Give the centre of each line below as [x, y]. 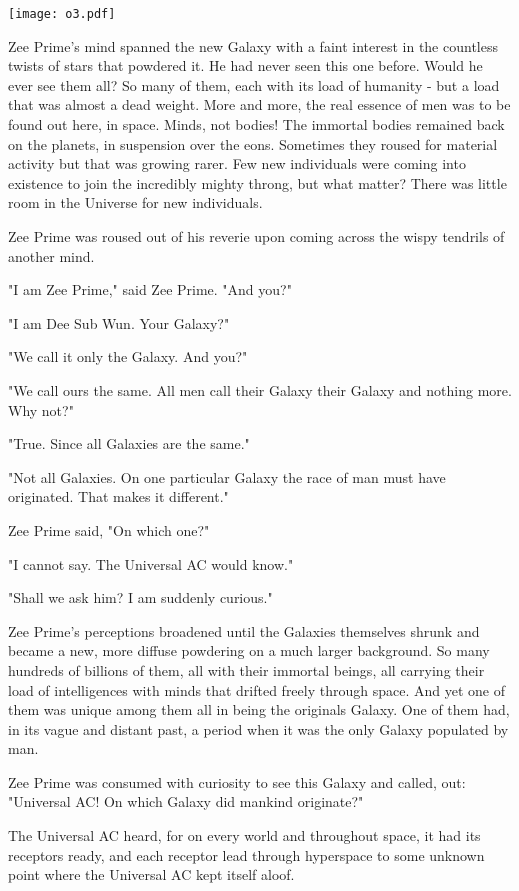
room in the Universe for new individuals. [135, 202]
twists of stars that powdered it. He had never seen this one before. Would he [245, 65]
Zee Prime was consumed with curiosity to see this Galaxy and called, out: [237, 781]
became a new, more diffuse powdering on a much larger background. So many [249, 650]
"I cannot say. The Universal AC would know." [151, 563]
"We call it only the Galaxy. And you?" [128, 356]
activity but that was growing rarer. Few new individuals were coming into [237, 163]
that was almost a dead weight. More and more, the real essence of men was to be [259, 104]
